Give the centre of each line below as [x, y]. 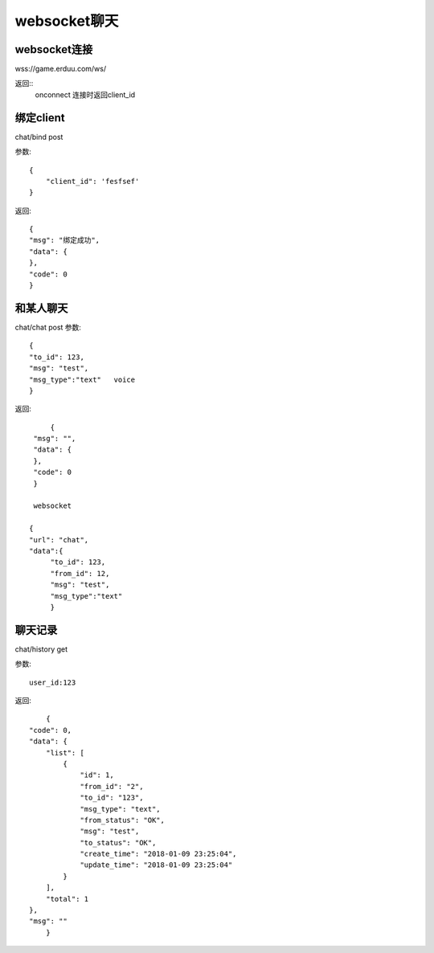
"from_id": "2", [112, 786]
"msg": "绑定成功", [65, 240]
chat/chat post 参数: [48, 327]
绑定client [40, 118]
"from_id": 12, [80, 573]
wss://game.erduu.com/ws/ [61, 69]
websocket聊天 [67, 21]
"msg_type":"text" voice [82, 379]
